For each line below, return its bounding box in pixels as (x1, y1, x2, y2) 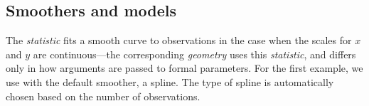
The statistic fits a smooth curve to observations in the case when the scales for (6, 33, 352, 48)
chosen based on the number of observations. (6, 88, 200, 103)
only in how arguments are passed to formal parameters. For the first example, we (6, 60, 363, 75)
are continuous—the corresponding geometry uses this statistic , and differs (33, 46, 356, 61)
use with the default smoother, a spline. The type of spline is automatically (6, 74, 334, 89)
